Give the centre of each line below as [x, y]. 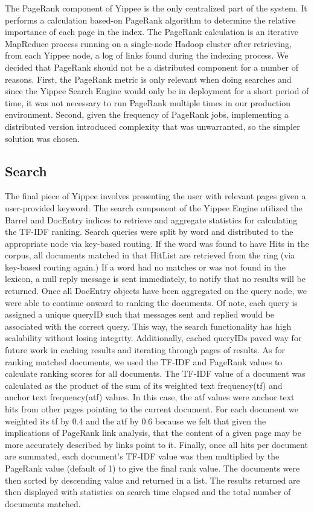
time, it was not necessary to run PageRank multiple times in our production [148, 102]
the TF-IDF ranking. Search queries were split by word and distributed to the [149, 232]
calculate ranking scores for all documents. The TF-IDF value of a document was [155, 373]
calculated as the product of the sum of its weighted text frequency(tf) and [144, 385]
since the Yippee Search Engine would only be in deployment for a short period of [157, 91]
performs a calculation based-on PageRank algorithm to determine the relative [150, 20]
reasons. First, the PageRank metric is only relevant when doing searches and [148, 79]
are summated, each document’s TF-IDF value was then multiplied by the [142, 456]
